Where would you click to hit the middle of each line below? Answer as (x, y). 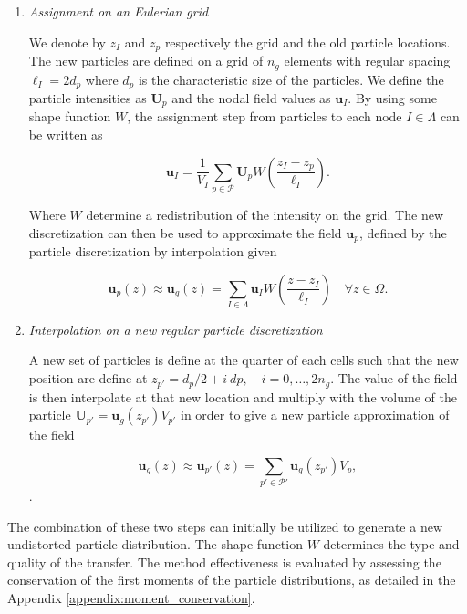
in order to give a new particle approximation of (315, 415)
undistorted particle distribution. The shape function (155, 544)
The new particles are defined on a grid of (146, 61)
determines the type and (391, 544)
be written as (66, 134)
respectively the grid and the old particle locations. (307, 42)
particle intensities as (88, 97)
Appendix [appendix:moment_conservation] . (131, 598)
